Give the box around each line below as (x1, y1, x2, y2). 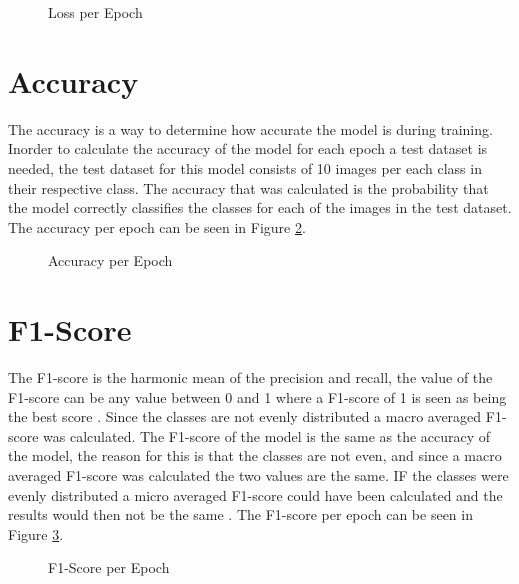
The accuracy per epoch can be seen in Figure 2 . (8, 216, 306, 237)
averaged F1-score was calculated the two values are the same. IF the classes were (8, 464, 509, 485)
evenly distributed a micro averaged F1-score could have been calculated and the (8, 484, 503, 505)
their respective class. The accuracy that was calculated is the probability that (8, 177, 489, 198)
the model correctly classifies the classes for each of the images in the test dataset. (8, 197, 512, 218)
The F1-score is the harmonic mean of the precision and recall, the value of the (8, 367, 493, 387)
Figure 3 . (8, 523, 64, 544)
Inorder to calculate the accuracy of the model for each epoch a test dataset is (8, 138, 488, 159)
